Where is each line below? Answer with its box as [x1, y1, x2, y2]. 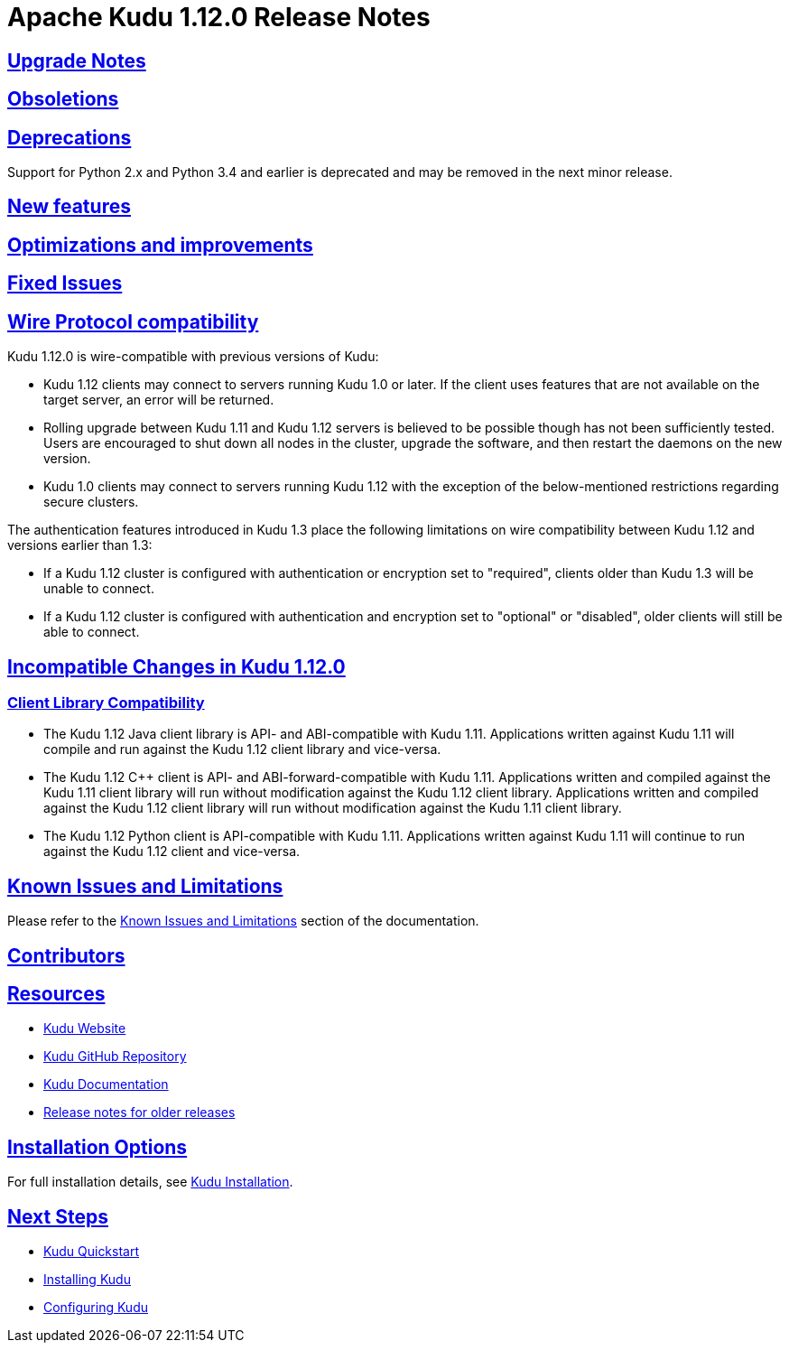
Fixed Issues [7, 272, 123, 295]
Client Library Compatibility [7, 693, 205, 712]
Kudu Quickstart [43, 1243, 140, 1260]
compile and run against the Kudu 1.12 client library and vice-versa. [43, 741, 441, 758]
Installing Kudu [43, 1271, 131, 1288]
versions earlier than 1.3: [7, 537, 153, 554]
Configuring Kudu [43, 1299, 148, 1316]
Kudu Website [43, 1020, 126, 1037]
